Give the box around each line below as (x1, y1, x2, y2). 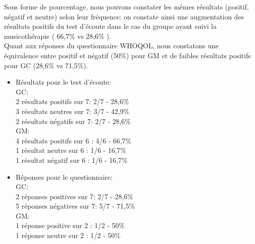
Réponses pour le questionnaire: (15, 171, 113, 182)
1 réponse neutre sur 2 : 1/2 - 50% (15, 230, 121, 241)
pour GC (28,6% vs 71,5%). (4, 60, 88, 70)
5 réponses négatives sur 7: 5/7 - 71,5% (15, 201, 135, 211)
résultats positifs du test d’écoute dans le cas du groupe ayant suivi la (4, 21, 217, 31)
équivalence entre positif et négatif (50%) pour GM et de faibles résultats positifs (4, 50, 251, 60)
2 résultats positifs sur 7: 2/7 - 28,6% (15, 96, 129, 107)
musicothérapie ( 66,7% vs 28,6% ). (4, 30, 111, 41)
